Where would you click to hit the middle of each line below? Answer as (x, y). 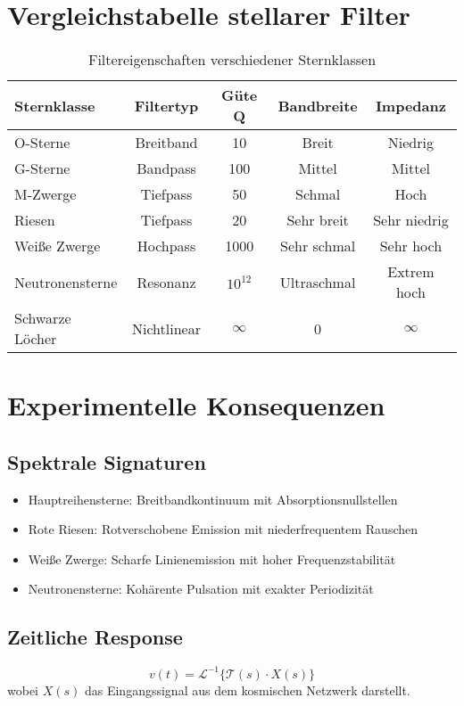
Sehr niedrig (411, 220)
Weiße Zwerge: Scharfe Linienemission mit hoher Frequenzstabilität (212, 558)
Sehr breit (318, 220)
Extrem (411, 272)
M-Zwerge (46, 194)
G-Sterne (42, 168)
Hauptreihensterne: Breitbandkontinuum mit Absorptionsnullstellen (213, 499)
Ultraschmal (318, 282)
